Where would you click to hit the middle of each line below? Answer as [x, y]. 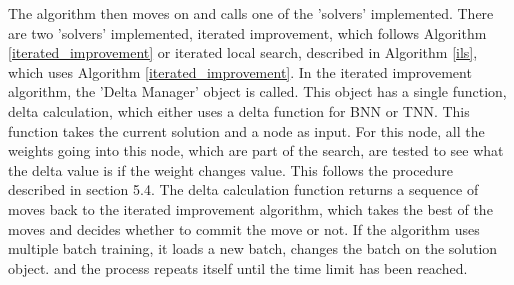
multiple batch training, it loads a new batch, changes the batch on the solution [253, 248]
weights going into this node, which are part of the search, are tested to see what [256, 150]
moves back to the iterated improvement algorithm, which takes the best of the [250, 208]
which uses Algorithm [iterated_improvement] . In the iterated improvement [240, 71]
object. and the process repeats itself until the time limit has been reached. [238, 267]
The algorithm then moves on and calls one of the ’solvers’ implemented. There [251, 13]
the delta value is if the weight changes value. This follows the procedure [230, 169]
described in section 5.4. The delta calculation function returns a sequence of [243, 189]
